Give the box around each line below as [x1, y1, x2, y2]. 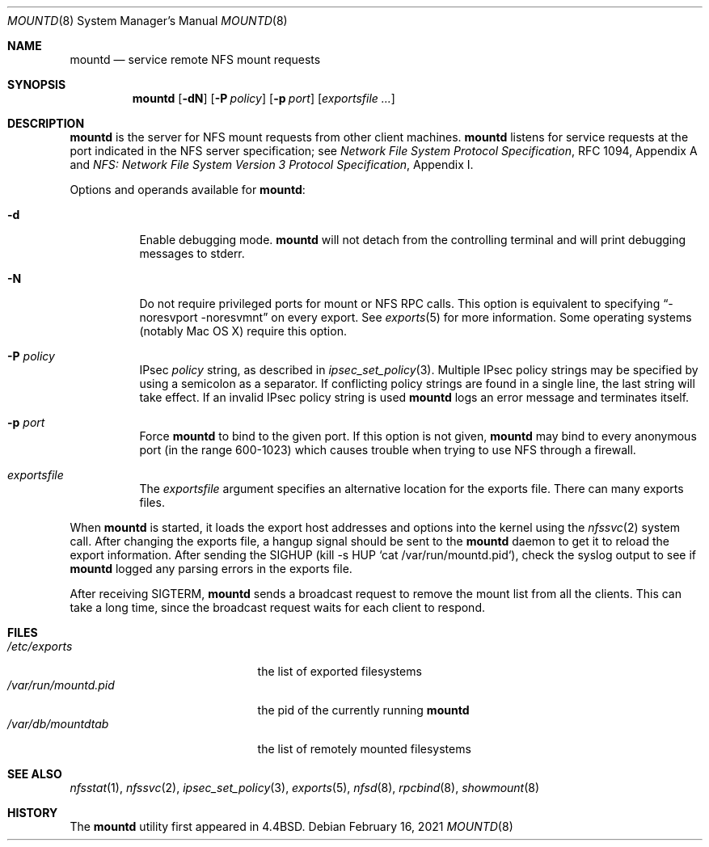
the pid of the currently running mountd [257, 703, 470, 717]
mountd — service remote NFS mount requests [70, 53, 321, 66]
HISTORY [7, 806, 58, 820]
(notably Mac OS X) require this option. [139, 324, 347, 338]
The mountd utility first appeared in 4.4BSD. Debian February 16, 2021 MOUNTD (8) [70, 820, 513, 833]
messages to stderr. [139, 247, 245, 260]
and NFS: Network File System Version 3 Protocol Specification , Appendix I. [70, 158, 474, 171]
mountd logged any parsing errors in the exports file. [70, 562, 352, 575]
